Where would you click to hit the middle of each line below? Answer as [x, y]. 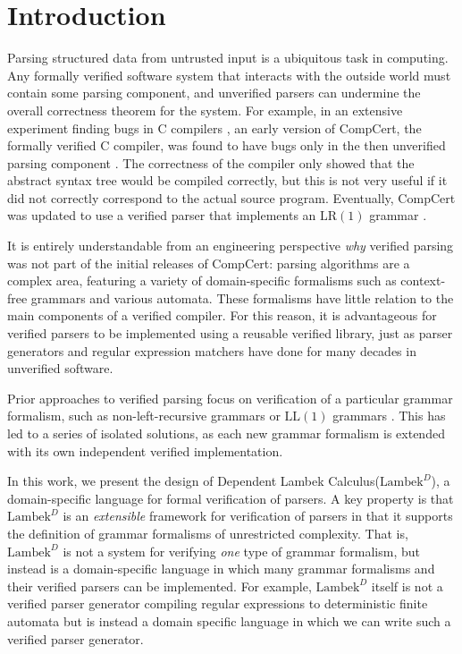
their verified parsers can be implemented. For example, [160, 586]
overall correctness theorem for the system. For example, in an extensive [205, 110]
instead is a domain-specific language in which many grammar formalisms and [221, 569]
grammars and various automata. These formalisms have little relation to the [242, 297]
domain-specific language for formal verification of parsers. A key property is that [231, 498]
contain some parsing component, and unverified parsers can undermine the [214, 93]
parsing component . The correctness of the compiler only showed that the [211, 162]
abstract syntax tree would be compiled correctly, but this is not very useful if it [227, 180]
